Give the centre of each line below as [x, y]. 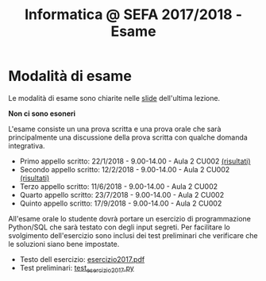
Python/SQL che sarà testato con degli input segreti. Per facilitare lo [119, 227]
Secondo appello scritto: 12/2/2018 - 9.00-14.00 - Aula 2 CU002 [125, 169]
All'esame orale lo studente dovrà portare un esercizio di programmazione [130, 218]
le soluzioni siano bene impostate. [64, 244]
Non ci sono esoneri [42, 114]
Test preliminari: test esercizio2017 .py [77, 269]
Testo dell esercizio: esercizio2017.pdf [82, 259]
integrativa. [27, 145]
